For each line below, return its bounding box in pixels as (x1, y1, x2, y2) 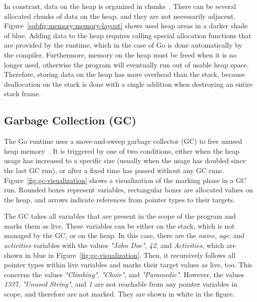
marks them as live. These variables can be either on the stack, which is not (4, 220, 235, 231)
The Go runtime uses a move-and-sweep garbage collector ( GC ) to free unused (4, 136, 243, 146)
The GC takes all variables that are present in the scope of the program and (4, 211, 236, 221)
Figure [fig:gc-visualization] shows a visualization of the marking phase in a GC (4, 175, 247, 185)
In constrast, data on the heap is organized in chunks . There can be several (4, 1, 236, 11)
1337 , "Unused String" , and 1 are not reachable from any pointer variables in (4, 279, 238, 289)
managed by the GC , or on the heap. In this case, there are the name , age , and (4, 230, 245, 241)
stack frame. (4, 88, 41, 99)
